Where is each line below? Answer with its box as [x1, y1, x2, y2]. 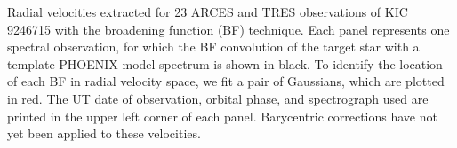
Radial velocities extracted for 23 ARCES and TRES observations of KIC [7, 3, 408, 20]
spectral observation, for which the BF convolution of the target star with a [7, 37, 420, 56]
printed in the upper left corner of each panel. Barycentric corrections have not [7, 106, 437, 125]
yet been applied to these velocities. [7, 124, 201, 143]
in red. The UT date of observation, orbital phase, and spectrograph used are [7, 89, 429, 107]
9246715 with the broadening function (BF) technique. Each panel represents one [7, 19, 450, 38]
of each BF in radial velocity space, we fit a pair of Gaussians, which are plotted [7, 72, 445, 90]
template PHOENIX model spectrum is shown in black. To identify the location [7, 54, 443, 73]
